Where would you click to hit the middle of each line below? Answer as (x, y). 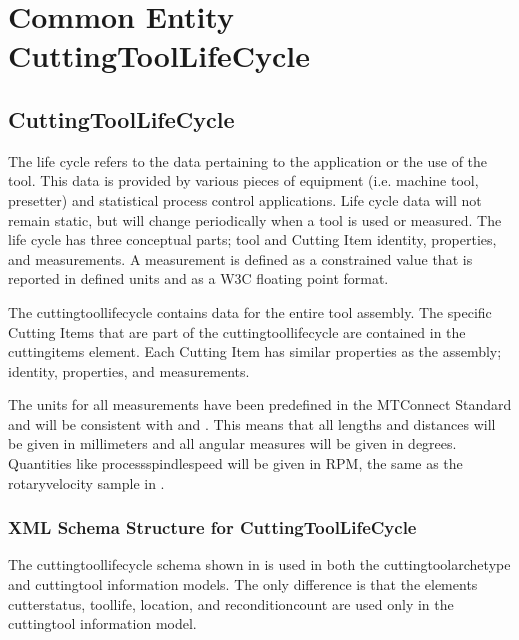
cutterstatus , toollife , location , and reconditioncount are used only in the (231, 603)
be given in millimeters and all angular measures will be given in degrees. (232, 443)
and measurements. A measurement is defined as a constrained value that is (240, 258)
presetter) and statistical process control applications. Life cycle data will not (245, 199)
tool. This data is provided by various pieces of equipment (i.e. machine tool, (243, 180)
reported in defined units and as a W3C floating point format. (198, 278)
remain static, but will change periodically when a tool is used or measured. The (255, 219)
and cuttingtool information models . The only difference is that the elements (243, 584)
